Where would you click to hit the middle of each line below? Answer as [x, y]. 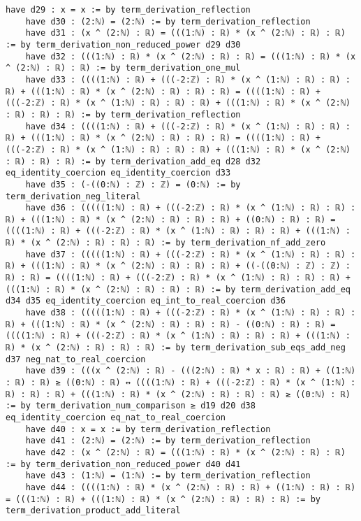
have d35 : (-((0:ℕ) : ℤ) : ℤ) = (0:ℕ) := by [133, 184]
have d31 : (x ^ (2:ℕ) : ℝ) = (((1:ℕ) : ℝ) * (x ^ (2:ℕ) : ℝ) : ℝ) [185, 33]
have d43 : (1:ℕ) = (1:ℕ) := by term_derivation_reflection [168, 476]
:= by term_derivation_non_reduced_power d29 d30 [123, 44]
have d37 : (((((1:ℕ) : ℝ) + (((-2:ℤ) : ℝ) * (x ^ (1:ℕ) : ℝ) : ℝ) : [191, 254]
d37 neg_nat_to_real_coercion [76, 359]
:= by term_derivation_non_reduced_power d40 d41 [123, 464]
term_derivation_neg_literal [73, 196]
